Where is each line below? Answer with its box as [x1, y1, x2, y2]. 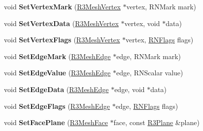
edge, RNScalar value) [116, 67, 183, 78]
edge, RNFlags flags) [115, 100, 178, 111]
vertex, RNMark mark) [126, 1, 197, 11]
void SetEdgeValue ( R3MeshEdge [4, 67, 111, 78]
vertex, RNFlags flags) [126, 34, 194, 45]
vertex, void [124, 18, 160, 28]
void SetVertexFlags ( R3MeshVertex [4, 34, 120, 45]
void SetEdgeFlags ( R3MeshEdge [4, 100, 110, 111]
